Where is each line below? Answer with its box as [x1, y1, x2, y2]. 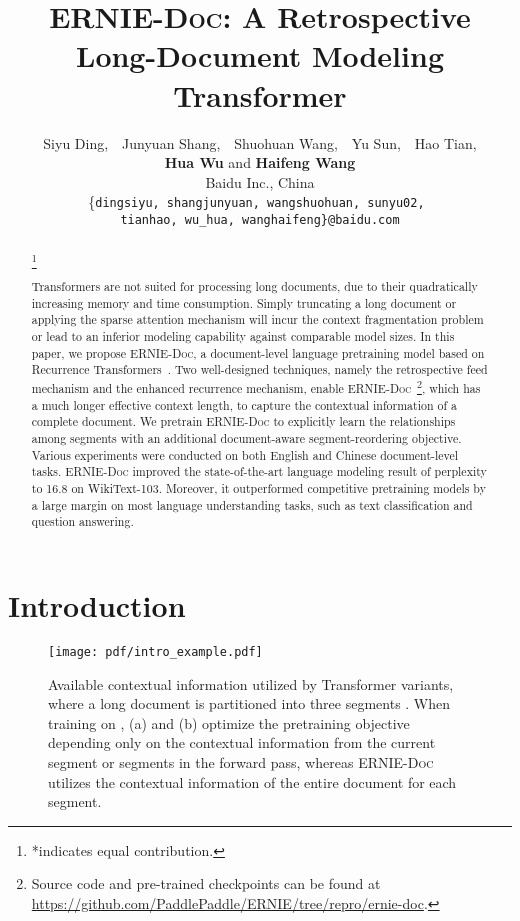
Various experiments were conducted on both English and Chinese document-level [31, 446, 459, 463]
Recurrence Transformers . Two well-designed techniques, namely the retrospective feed [31, 361, 488, 378]
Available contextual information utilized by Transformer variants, [48, 673, 454, 694]
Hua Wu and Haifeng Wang [164, 152, 356, 173]
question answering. [31, 513, 134, 530]
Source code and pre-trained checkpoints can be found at [31, 873, 381, 894]
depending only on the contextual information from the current [48, 732, 436, 753]
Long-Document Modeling [76, 35, 444, 76]
